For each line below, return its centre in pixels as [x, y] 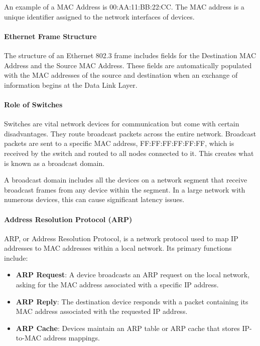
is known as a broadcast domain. [54, 163]
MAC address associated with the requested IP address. [102, 311]
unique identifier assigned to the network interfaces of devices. [99, 16]
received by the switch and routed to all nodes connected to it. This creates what [129, 153]
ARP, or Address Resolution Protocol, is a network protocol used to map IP [121, 238]
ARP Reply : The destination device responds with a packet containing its [132, 301]
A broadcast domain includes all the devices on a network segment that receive [126, 180]
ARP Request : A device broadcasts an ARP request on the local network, [133, 275]
